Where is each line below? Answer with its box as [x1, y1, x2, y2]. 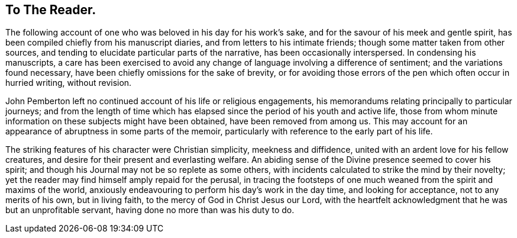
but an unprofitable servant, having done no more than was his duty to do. [5, 205, 295, 216]
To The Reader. [5, 2, 96, 17]
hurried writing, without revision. [5, 78, 132, 88]
